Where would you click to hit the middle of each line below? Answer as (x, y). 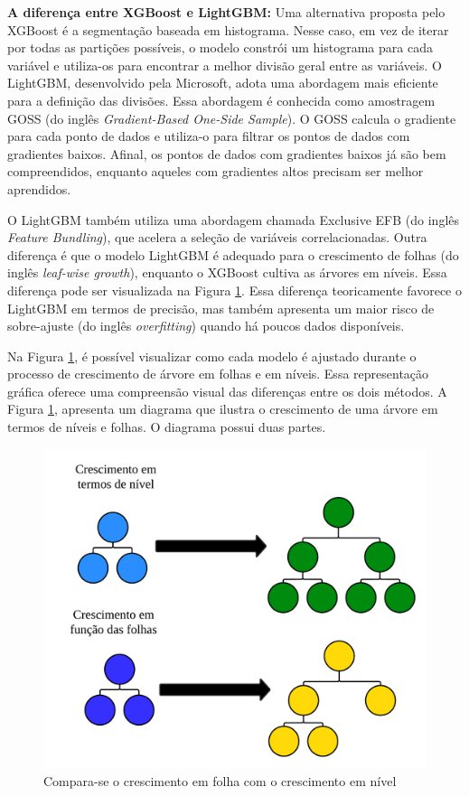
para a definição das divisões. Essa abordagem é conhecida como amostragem (221, 100)
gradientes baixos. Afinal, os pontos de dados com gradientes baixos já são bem (227, 153)
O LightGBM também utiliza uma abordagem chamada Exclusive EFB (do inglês (234, 219)
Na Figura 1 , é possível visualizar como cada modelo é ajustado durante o (212, 356)
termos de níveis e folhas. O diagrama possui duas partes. (167, 427)
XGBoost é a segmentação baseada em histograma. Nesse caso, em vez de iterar (228, 29)
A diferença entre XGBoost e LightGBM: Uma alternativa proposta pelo (226, 12)
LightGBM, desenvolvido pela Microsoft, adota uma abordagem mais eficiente (223, 83)
